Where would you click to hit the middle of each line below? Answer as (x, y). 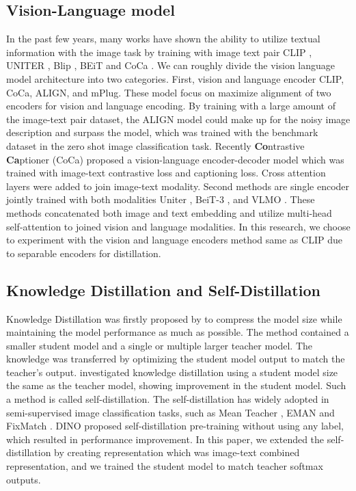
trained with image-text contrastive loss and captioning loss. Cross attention (166, 173)
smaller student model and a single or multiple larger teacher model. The (160, 345)
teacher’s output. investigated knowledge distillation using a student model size (172, 372)
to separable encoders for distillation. (84, 253)
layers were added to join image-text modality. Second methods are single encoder (178, 186)
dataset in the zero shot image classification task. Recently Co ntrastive (155, 145)
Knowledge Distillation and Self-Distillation (163, 290)
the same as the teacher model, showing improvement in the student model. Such (176, 385)
